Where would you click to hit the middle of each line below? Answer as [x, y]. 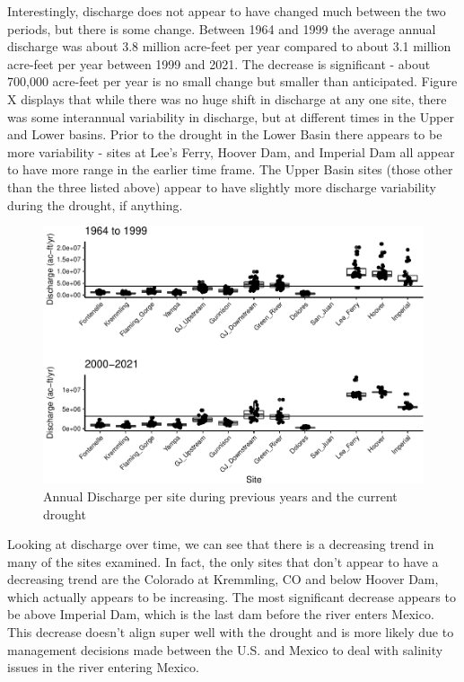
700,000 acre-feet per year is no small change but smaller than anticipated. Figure [232, 81]
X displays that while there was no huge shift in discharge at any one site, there [227, 98]
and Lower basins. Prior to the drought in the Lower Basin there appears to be [225, 134]
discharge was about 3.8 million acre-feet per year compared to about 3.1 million [229, 46]
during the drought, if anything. [95, 204]
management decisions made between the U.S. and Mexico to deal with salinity [225, 649]
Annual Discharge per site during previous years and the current [220, 496]
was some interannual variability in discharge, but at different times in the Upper [231, 116]
